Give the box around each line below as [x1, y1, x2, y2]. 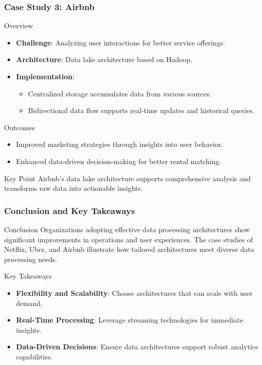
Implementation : [16, 71, 75, 81]
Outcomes [4, 122, 35, 132]
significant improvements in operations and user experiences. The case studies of [4, 234, 253, 244]
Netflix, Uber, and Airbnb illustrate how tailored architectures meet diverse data [4, 244, 254, 254]
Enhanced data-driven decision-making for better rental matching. [16, 155, 222, 166]
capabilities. [16, 351, 53, 361]
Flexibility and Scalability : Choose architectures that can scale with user [16, 287, 253, 298]
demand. [16, 297, 42, 308]
